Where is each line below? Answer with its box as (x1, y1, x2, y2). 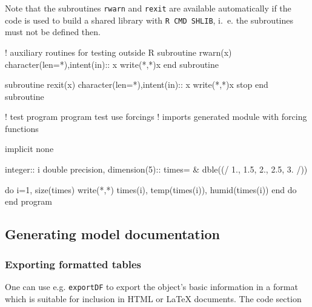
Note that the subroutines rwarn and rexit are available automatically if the (5, 2, 291, 14)
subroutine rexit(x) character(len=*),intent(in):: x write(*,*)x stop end (5, 78, 268, 91)
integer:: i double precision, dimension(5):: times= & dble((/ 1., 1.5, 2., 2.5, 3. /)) (5, 163, 308, 176)
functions (5, 122, 39, 134)
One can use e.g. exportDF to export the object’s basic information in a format (5, 280, 298, 292)
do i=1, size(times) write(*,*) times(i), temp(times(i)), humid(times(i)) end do (5, 183, 297, 196)
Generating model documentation (5, 225, 220, 243)
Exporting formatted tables (5, 256, 141, 271)
